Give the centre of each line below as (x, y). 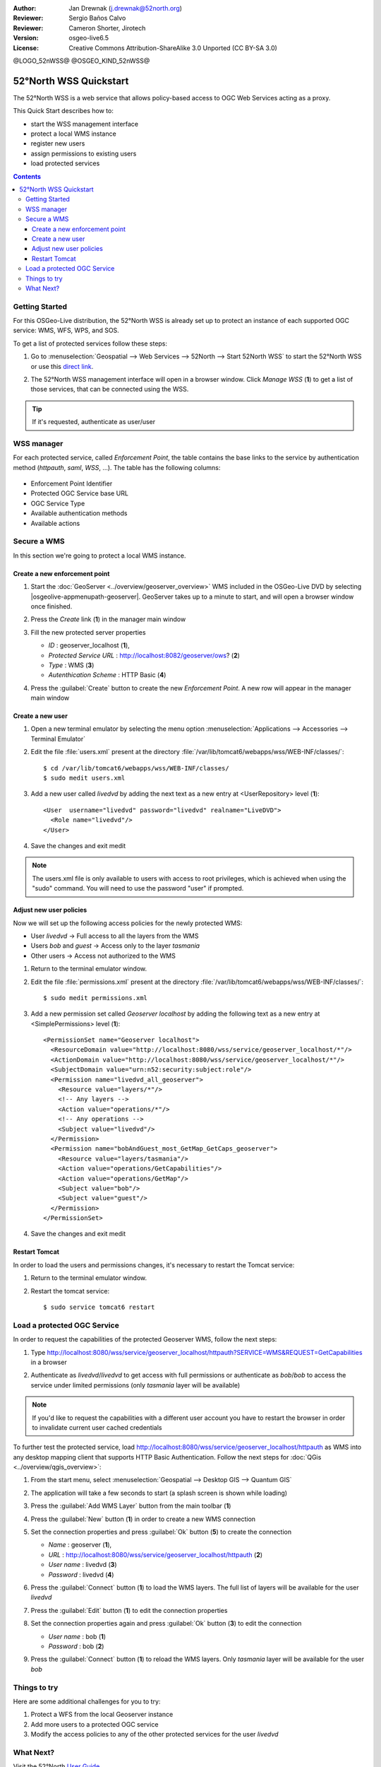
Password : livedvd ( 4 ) (81, 1574)
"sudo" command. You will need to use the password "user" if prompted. (138, 888)
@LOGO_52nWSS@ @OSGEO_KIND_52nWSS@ (81, 61)
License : (26, 48)
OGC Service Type (58, 503)
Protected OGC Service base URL (79, 493)
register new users (58, 143)
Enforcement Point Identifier (72, 483)
